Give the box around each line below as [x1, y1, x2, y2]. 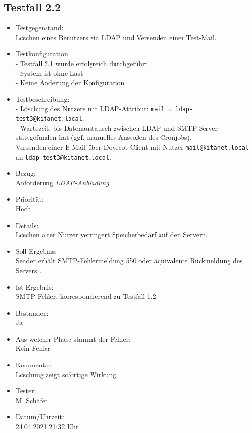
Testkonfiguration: [15, 48, 70, 59]
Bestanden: [15, 307, 49, 318]
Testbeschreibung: [15, 93, 69, 104]
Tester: [15, 386, 36, 396]
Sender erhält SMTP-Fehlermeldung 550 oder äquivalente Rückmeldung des [15, 255, 243, 266]
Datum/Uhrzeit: [15, 411, 64, 422]
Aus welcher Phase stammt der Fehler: [15, 333, 131, 343]
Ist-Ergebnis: [15, 281, 54, 292]
